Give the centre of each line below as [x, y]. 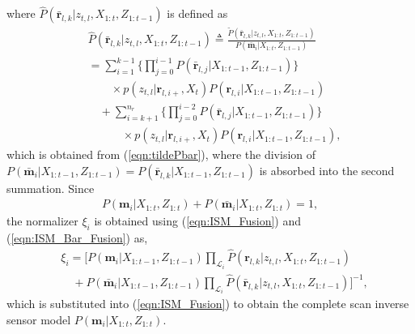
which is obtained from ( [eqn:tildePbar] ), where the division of [161, 154]
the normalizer [42, 221]
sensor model [39, 319]
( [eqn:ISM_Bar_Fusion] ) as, [77, 238]
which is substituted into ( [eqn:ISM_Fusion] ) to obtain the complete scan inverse [208, 304]
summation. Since [51, 188]
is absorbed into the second [327, 170]
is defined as [197, 13]
